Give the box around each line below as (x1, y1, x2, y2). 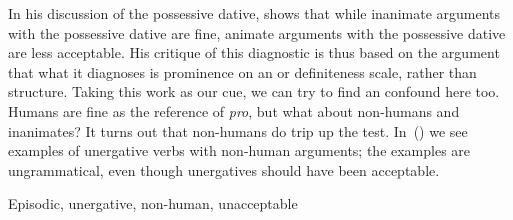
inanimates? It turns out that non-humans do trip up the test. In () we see (8, 120, 468, 141)
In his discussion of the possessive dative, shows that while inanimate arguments (8, 3, 501, 23)
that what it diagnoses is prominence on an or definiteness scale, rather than (8, 61, 477, 82)
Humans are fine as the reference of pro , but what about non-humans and (8, 100, 460, 121)
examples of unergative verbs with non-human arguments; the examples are (8, 140, 471, 161)
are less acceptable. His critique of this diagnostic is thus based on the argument (8, 42, 500, 63)
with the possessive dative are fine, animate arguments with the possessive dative (8, 22, 506, 43)
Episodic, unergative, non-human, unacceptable (8, 193, 298, 214)
